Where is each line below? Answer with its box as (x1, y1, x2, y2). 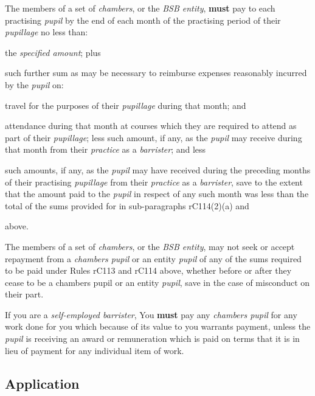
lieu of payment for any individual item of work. (5, 344, 184, 356)
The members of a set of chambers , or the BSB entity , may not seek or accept (5, 240, 295, 252)
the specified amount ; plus (5, 46, 101, 58)
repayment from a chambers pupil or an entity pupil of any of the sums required (5, 252, 302, 265)
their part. (5, 288, 44, 300)
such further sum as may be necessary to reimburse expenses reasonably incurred (5, 66, 307, 79)
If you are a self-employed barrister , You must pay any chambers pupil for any (5, 308, 297, 321)
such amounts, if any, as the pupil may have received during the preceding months (5, 163, 311, 176)
